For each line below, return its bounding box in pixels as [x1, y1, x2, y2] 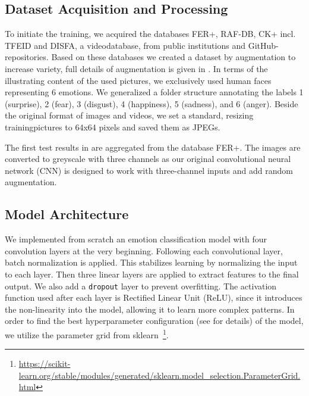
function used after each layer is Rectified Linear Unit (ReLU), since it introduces [5, 291, 302, 304]
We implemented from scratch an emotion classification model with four [5, 233, 267, 245]
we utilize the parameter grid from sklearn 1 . [5, 326, 169, 341]
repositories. [5, 51, 49, 63]
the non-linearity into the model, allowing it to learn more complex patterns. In [5, 303, 295, 315]
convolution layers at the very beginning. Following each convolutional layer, [5, 244, 283, 257]
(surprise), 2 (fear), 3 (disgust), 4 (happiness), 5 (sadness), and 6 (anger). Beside [5, 97, 298, 110]
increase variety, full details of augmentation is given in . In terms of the [5, 62, 268, 74]
